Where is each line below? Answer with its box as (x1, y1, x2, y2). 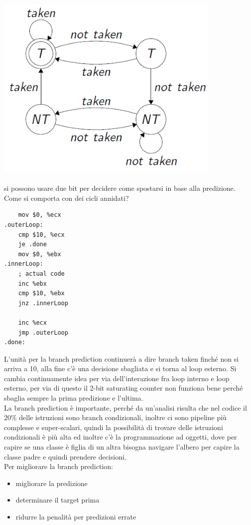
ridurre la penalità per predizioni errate (15, 512, 136, 522)
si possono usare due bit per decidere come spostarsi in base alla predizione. (4, 183, 236, 193)
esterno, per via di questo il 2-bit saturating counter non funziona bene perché (4, 383, 243, 393)
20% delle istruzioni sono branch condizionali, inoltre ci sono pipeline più (4, 412, 227, 423)
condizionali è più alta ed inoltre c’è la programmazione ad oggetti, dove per (4, 432, 237, 442)
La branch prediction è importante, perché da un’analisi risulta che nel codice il (4, 402, 247, 413)
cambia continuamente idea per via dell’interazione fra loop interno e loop (4, 373, 230, 383)
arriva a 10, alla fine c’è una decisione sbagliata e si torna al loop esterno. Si (4, 363, 237, 374)
